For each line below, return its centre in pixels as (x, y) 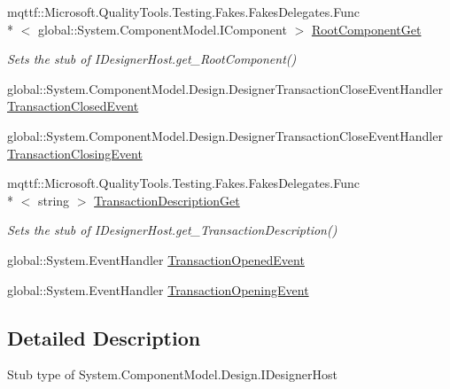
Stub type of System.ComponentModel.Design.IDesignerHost (172, 374)
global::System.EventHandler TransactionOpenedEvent (156, 259)
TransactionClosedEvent (73, 106)
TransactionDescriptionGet (167, 200)
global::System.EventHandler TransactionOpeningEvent (158, 289)
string (54, 200)
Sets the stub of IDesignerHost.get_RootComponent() (152, 59)
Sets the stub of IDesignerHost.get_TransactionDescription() (172, 230)
